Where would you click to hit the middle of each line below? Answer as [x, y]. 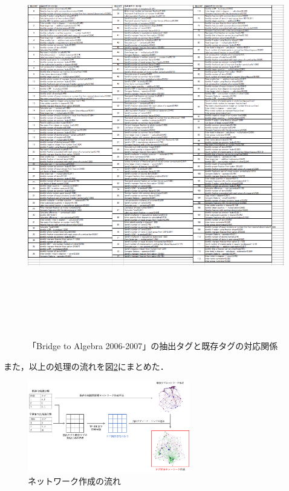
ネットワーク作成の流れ [74, 480]
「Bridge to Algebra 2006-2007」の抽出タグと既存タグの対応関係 [153, 346]
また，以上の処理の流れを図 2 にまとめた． [86, 366]
